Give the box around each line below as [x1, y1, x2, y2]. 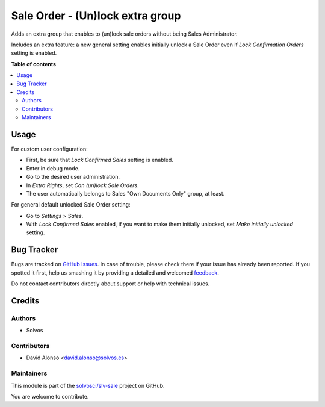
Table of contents [11, 60, 57, 67]
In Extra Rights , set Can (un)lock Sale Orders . [26, 181, 139, 189]
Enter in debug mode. [26, 164, 80, 172]
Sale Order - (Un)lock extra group [11, 9, 181, 22]
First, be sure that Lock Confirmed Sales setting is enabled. [26, 157, 174, 164]
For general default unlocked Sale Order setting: [11, 201, 131, 208]
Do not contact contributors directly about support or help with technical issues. [11, 280, 210, 287]
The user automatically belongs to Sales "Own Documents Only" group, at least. [26, 190, 225, 197]
